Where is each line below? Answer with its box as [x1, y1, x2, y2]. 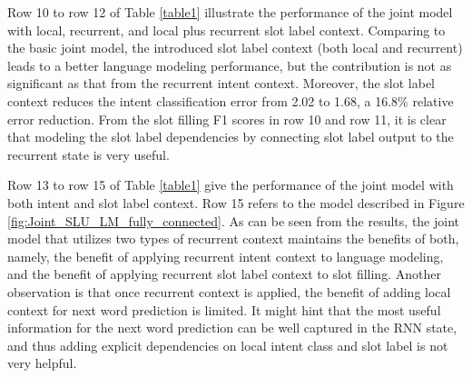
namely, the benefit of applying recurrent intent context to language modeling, [7, 246, 444, 265]
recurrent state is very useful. [7, 144, 170, 164]
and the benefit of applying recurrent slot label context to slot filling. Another [7, 264, 441, 283]
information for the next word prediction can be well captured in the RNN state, [7, 318, 457, 337]
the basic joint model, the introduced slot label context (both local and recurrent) [7, 38, 463, 57]
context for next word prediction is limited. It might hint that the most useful [7, 300, 441, 319]
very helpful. [7, 353, 77, 373]
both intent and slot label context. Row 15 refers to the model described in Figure [7, 193, 465, 212]
